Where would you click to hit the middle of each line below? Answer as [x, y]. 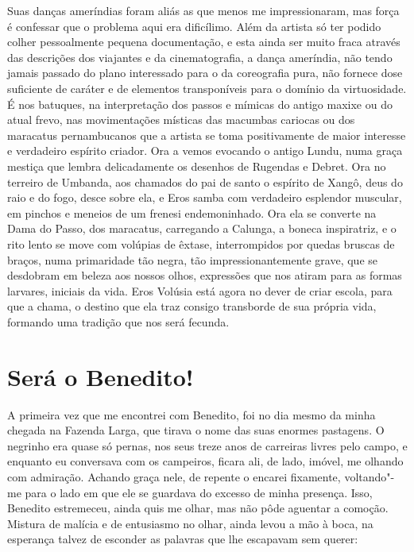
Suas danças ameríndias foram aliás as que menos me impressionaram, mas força [203, 10]
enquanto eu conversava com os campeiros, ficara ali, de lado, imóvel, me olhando [205, 461]
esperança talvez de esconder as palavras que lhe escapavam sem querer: [183, 539]
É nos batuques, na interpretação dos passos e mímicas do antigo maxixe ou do [200, 104]
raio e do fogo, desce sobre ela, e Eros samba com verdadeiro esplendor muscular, [205, 197]
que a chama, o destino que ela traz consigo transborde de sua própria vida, [192, 306]
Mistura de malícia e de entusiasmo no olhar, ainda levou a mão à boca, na [190, 523]
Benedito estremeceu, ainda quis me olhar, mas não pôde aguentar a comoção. [198, 508]
